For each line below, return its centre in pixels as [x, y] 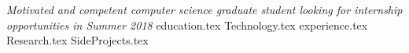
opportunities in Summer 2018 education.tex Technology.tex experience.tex [187, 25]
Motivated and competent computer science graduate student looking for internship [204, 9]
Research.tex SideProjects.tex [77, 40]
